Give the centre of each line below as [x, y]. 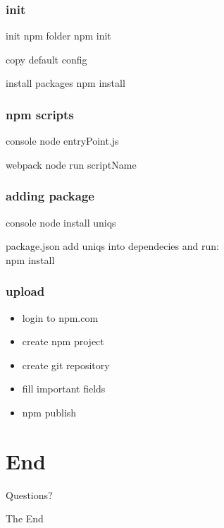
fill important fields [64, 389]
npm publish [49, 412]
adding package [50, 196]
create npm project [63, 341]
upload [25, 291]
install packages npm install [66, 83]
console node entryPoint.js [62, 141]
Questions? [29, 494]
